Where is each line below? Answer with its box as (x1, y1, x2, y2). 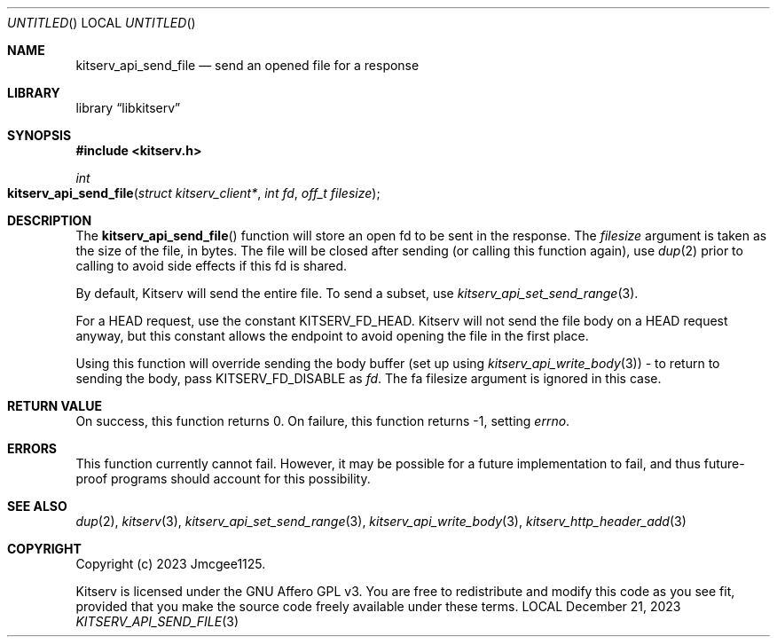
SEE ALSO (7, 499, 67, 514)
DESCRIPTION (7, 213, 92, 228)
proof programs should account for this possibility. (75, 471, 371, 486)
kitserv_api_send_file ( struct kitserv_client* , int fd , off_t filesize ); (7, 185, 381, 200)
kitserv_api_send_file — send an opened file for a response (75, 58, 420, 73)
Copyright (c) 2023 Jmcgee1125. (75, 556, 266, 571)
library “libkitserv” (75, 100, 181, 115)
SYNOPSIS (7, 128, 72, 143)
